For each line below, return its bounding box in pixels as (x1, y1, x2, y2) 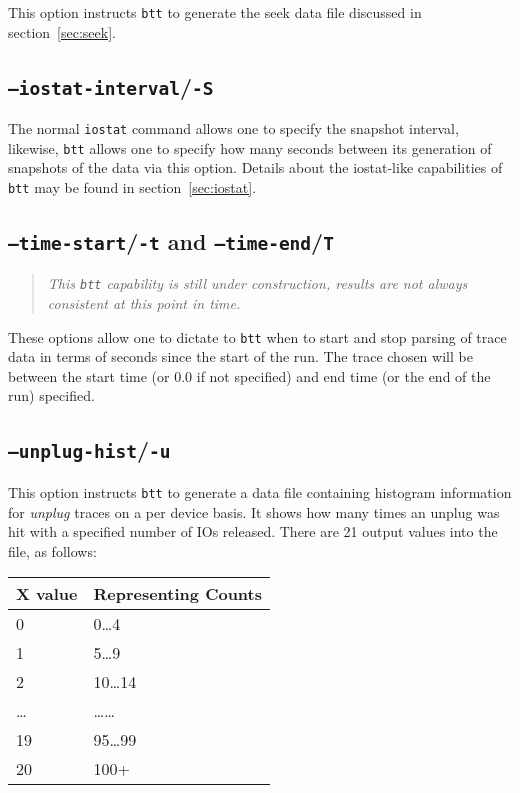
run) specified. (8, 385, 95, 406)
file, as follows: (8, 540, 97, 561)
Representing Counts (93, 582, 262, 606)
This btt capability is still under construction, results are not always (47, 273, 468, 294)
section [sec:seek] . (8, 21, 116, 42)
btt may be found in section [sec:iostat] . (8, 176, 257, 197)
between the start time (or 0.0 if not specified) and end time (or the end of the (8, 365, 491, 386)
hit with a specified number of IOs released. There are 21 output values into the (8, 521, 498, 542)
